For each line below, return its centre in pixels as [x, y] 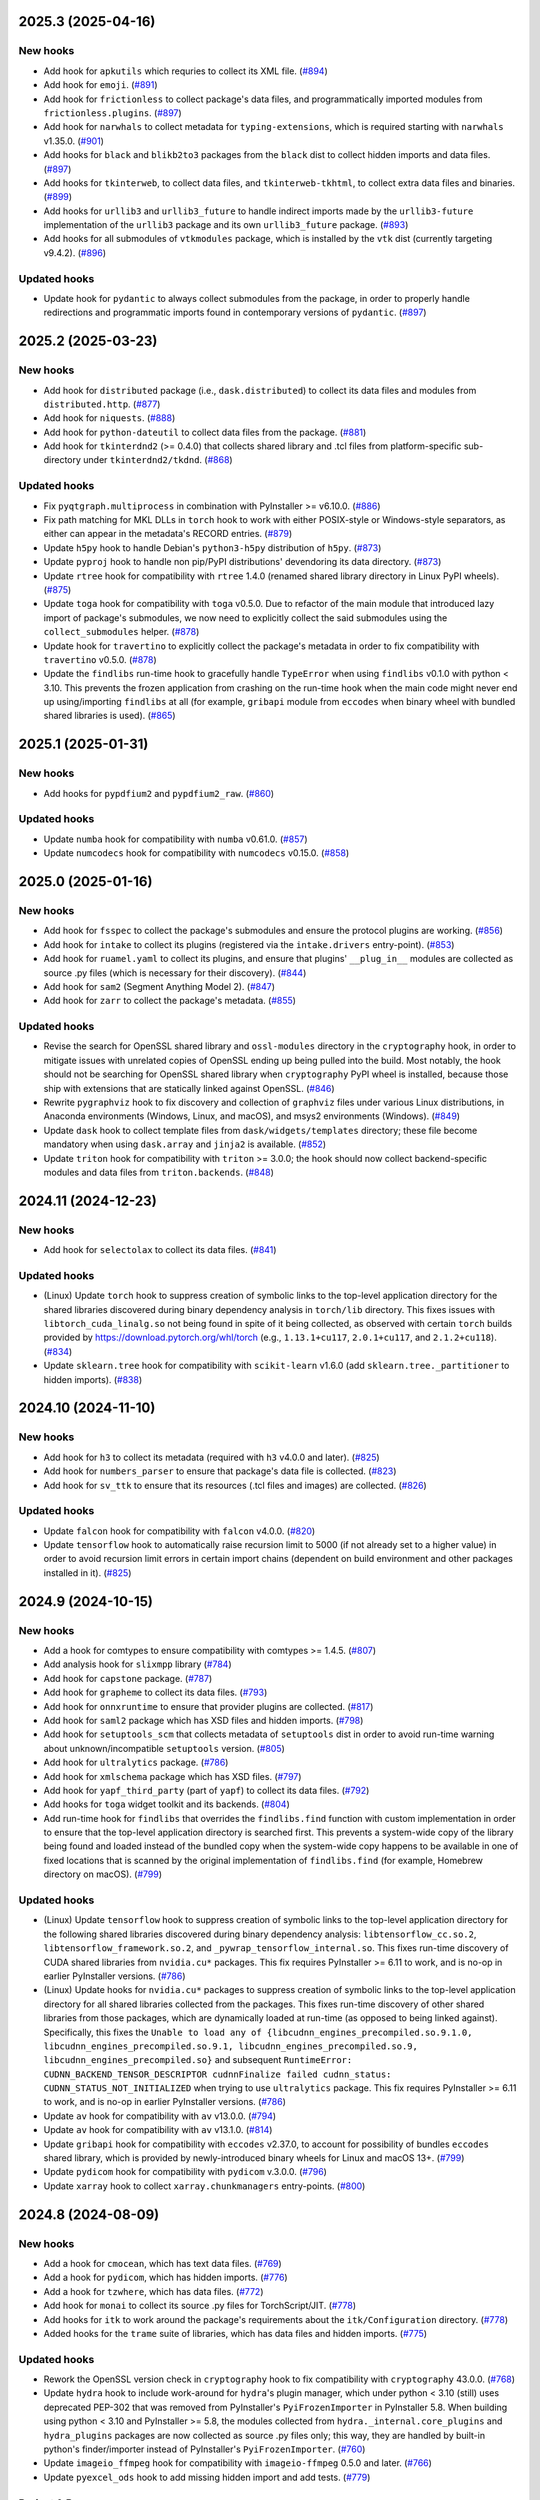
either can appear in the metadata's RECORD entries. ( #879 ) [168, 534]
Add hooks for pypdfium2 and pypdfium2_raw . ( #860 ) [159, 793]
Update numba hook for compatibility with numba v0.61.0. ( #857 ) [175, 839]
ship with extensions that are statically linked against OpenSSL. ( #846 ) [189, 1088]
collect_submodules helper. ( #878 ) [121, 632]
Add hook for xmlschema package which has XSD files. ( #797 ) [172, 1776]
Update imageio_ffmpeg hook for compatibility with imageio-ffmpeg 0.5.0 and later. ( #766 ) [237, 2463]
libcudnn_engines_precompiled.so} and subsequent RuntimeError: [198, 2060]
